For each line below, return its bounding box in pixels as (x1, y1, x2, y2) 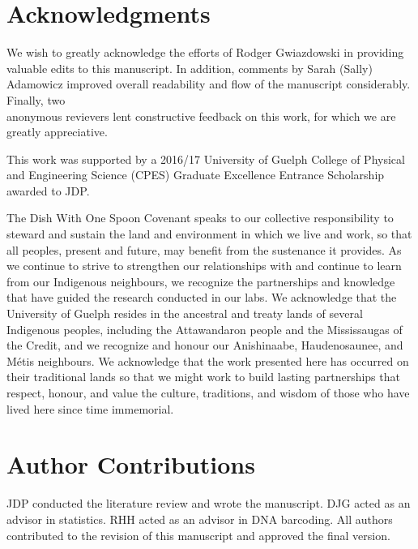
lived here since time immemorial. (6, 400, 174, 417)
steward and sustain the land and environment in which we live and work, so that (6, 225, 412, 242)
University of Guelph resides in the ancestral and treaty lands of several (6, 305, 363, 322)
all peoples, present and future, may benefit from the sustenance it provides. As (6, 241, 402, 258)
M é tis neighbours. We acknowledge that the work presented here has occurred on (6, 352, 409, 369)
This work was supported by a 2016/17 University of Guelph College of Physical (6, 150, 405, 167)
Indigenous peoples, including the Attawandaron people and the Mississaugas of (6, 320, 403, 337)
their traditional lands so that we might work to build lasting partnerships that (6, 368, 400, 385)
